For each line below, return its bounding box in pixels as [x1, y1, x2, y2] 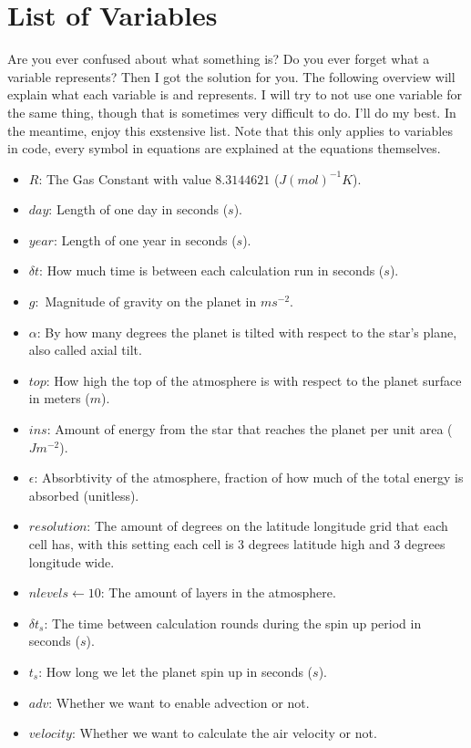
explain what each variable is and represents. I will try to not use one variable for [7, 85, 463, 104]
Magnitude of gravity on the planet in [45, 292, 257, 311]
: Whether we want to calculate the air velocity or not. [71, 723, 377, 743]
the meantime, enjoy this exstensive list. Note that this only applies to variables [7, 120, 453, 140]
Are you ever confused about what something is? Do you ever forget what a [7, 49, 430, 68]
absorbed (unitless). [28, 485, 139, 504]
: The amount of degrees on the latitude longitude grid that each [87, 516, 448, 535]
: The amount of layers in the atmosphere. [100, 583, 336, 602]
